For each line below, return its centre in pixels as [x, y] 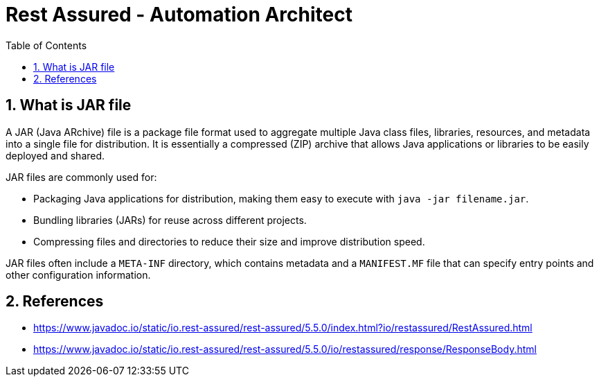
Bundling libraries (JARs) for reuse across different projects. [170, 220]
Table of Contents [46, 45]
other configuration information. [78, 275]
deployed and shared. [55, 155]
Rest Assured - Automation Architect [179, 15]
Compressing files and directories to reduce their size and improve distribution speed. [229, 241]
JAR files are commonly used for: [81, 177]
